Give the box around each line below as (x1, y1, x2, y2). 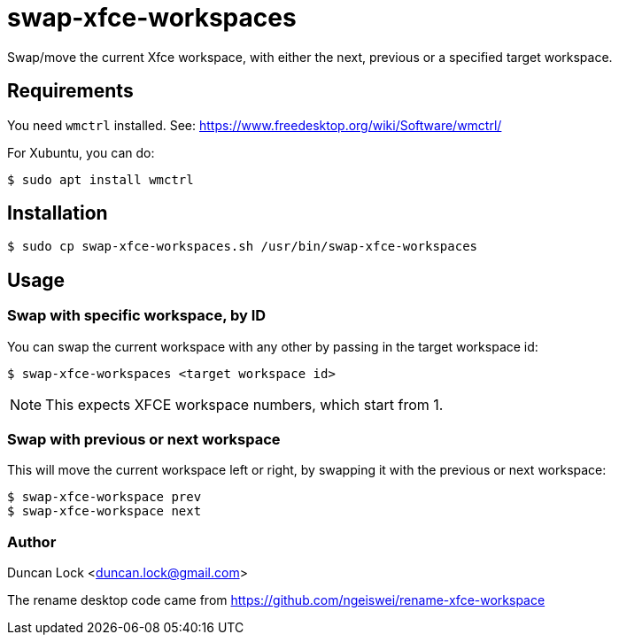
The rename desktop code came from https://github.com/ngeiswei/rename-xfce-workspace (7, 592, 545, 608)
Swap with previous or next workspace (7, 430, 281, 449)
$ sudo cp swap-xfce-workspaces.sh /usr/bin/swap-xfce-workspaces (7, 239, 478, 254)
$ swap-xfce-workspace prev (7, 490, 202, 505)
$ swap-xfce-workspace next (7, 504, 202, 519)
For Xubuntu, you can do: (7, 144, 155, 160)
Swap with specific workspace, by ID (7, 306, 267, 325)
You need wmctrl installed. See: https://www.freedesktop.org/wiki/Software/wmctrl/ (7, 117, 502, 133)
